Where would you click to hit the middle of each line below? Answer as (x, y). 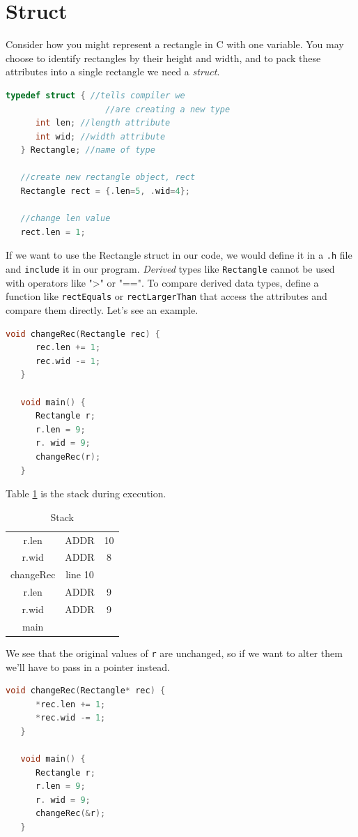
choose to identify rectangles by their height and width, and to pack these (163, 58)
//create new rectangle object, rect (108, 178)
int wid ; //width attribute (100, 136)
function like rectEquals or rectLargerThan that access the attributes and (166, 296)
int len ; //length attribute (103, 123)
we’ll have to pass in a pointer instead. (88, 666)
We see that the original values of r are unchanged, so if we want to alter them (174, 653)
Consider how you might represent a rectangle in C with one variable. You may (175, 44)
